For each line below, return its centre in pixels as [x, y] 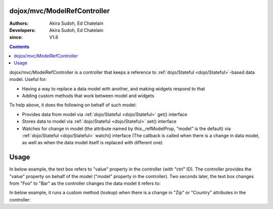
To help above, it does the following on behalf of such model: [73, 105]
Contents [19, 47]
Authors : [19, 23]
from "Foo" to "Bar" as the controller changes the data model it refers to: [85, 183]
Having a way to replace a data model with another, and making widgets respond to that [113, 89]
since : [16, 37]
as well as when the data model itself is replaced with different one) [92, 143]
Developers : [22, 30]
